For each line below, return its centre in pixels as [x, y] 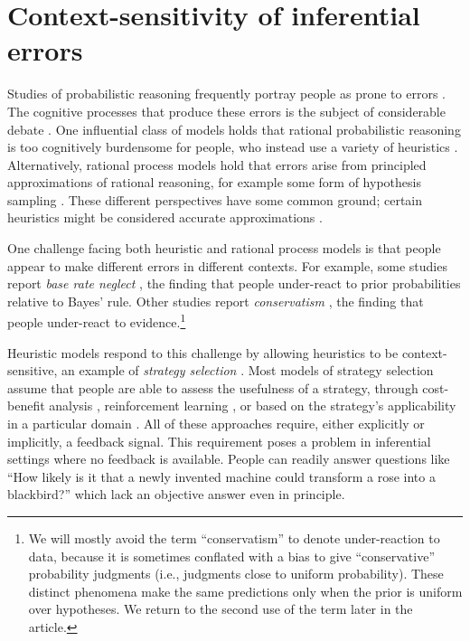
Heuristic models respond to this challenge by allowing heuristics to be [203, 352]
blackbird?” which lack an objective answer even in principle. [176, 494]
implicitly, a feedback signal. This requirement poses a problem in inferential [219, 441]
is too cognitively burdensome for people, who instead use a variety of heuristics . [233, 147]
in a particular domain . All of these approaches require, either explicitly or [216, 424]
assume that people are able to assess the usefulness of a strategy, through [213, 387]
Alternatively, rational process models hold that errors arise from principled [217, 164]
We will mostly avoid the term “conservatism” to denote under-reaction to [234, 538]
